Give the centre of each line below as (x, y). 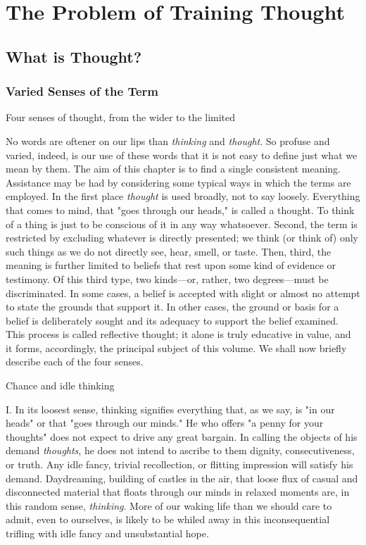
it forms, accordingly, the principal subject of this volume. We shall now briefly (176, 347)
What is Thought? (74, 56)
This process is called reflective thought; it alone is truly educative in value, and (178, 334)
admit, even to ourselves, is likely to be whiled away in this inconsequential (168, 519)
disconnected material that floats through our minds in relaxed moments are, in (178, 492)
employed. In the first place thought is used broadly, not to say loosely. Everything (183, 196)
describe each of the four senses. (75, 362)
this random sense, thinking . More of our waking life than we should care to (169, 505)
